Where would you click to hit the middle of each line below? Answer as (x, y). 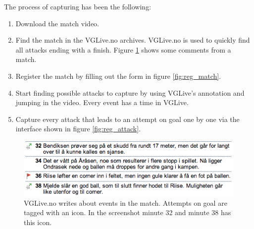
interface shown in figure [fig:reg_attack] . (78, 129)
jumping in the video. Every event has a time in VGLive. (102, 102)
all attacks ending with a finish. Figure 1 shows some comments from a (123, 49)
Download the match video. (57, 23)
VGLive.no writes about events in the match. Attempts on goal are (126, 202)
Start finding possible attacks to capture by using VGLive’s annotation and (130, 92)
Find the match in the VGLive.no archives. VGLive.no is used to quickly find (133, 40)
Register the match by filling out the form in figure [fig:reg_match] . (118, 76)
